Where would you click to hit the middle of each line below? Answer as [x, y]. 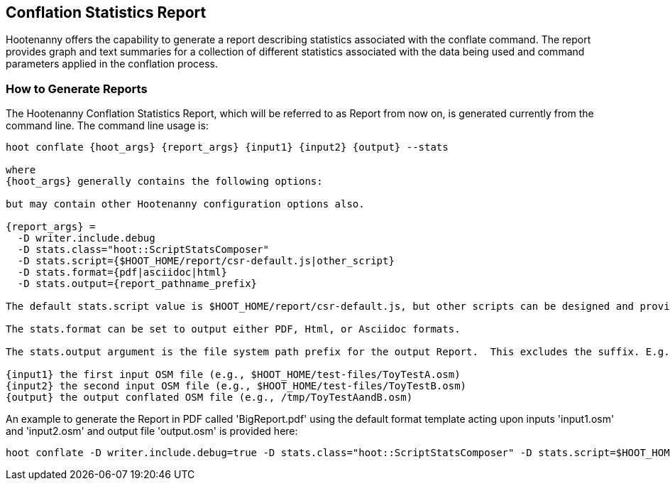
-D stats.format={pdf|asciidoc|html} [122, 272]
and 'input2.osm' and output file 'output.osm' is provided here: [152, 431]
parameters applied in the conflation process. [112, 64]
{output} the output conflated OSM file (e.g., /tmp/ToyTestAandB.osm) [209, 398]
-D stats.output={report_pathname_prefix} [137, 284]
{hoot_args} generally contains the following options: [164, 182]
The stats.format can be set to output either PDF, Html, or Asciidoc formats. [233, 329]
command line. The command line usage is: [107, 126]
